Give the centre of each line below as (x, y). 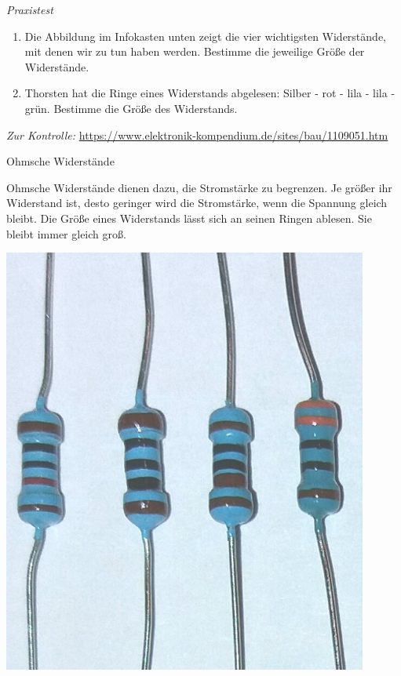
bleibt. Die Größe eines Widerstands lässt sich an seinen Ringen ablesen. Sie (189, 218)
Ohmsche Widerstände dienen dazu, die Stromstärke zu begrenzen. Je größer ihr (199, 187)
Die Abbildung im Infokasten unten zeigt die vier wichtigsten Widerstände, (205, 36)
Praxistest (30, 9)
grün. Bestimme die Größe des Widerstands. (131, 108)
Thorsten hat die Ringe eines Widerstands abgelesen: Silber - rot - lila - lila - (210, 93)
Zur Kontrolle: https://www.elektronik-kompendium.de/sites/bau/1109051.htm (197, 134)
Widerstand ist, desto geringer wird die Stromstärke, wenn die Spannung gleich (197, 203)
